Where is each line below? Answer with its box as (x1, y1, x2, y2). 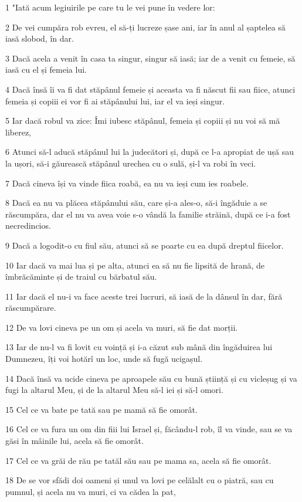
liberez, (5, 126, 31, 138)
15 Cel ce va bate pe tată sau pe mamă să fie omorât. (5, 403, 198, 415)
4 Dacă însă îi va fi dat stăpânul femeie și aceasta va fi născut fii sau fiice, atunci (5, 83, 296, 95)
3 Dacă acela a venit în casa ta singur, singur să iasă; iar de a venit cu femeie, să (5, 52, 296, 64)
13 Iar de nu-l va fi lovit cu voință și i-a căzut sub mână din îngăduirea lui (5, 341, 273, 353)
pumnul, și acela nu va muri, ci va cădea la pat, (5, 485, 176, 497)
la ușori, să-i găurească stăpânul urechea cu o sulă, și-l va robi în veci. (5, 157, 256, 169)
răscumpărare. (5, 301, 56, 314)
